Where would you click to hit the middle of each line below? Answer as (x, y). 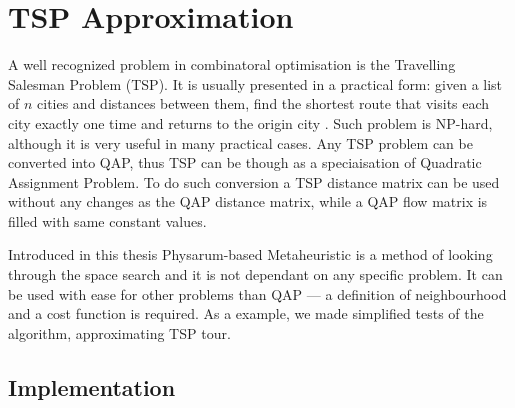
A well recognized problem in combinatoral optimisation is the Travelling (232, 64)
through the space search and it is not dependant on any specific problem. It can (255, 274)
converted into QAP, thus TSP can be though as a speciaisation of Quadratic (245, 162)
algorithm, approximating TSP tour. (119, 332)
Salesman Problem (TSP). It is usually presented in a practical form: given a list (255, 83)
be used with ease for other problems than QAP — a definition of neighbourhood (257, 293)
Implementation (92, 386)
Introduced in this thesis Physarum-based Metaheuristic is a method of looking (250, 254)
